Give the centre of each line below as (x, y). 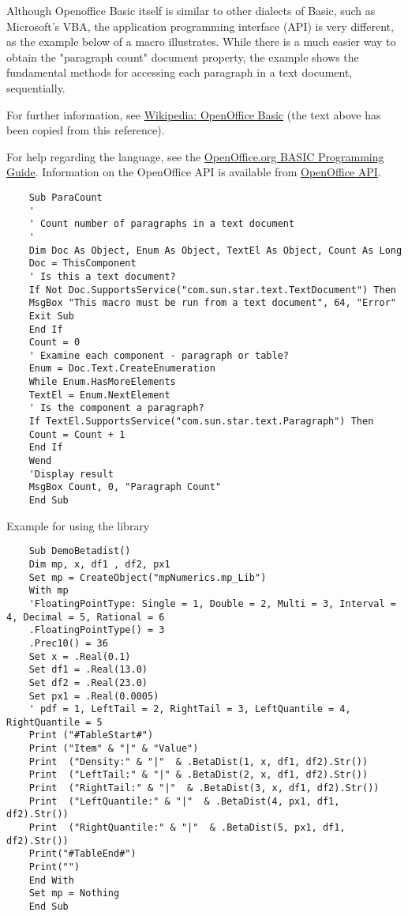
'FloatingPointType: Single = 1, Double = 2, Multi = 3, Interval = (212, 603)
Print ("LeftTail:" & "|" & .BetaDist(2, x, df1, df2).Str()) (198, 775)
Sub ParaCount (66, 197)
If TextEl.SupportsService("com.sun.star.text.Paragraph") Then (201, 422)
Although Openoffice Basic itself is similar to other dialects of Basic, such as (191, 10)
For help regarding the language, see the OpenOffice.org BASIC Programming (195, 156)
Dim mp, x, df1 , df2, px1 (99, 564)
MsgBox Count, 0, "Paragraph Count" (125, 487)
